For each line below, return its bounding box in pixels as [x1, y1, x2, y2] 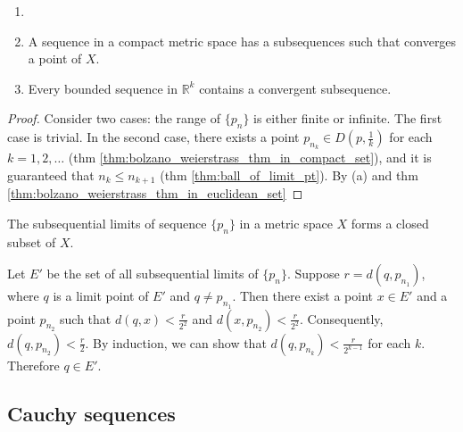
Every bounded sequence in [28, 79, 178, 97]
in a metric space [239, 214, 333, 233]
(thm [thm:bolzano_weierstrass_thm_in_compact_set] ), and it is [68, 148, 432, 167]
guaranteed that [7, 165, 95, 184]
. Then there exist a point [232, 287, 373, 305]
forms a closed [351, 214, 429, 233]
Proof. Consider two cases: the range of [7, 109, 220, 128]
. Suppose [286, 264, 340, 283]
